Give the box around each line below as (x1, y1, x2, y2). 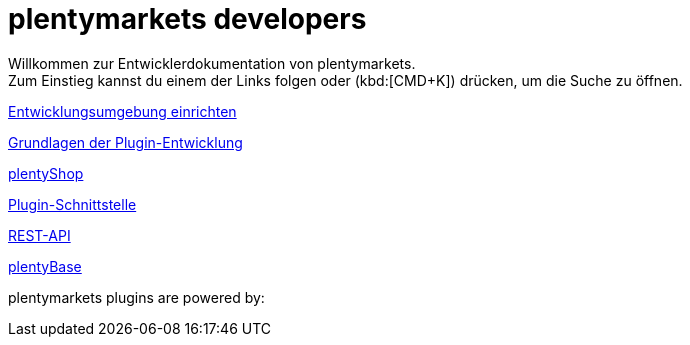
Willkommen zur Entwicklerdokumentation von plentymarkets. (8, 54, 416, 72)
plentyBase (8, 257, 82, 275)
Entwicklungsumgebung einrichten (8, 102, 237, 120)
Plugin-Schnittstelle (8, 195, 137, 213)
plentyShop (8, 164, 84, 182)
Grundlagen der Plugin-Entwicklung (8, 133, 243, 151)
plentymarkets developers (8, 2, 367, 36)
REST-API (8, 226, 71, 244)
